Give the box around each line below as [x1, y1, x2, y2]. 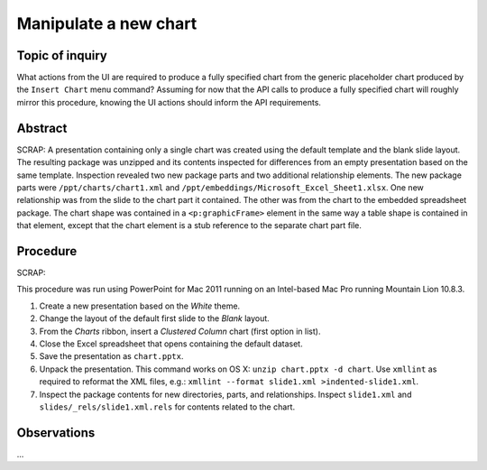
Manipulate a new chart [16, 14, 198, 33]
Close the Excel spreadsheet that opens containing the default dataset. [39, 338, 303, 349]
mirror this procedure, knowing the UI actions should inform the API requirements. [16, 97, 322, 107]
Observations [16, 425, 96, 440]
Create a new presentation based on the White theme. [39, 300, 241, 311]
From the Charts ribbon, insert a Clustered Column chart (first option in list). [39, 326, 321, 336]
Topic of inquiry [16, 48, 108, 63]
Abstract [16, 120, 68, 135]
